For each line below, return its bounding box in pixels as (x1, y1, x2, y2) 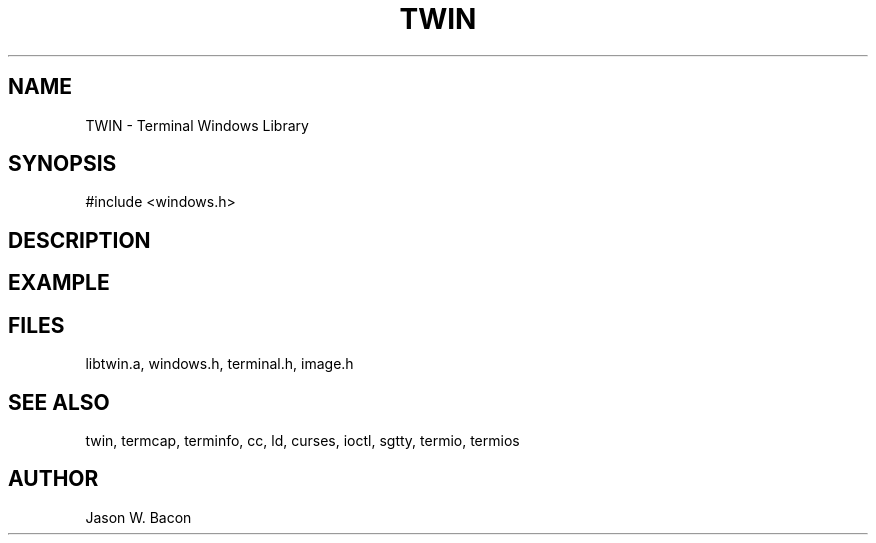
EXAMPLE (8, 270, 110, 296)
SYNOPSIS (8, 151, 117, 177)
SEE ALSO (8, 389, 110, 415)
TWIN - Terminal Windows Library (85, 116, 309, 134)
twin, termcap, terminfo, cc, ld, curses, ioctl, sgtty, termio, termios (85, 431, 520, 449)
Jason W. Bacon (85, 508, 192, 526)
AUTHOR (8, 466, 99, 492)
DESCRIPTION (8, 227, 151, 253)
